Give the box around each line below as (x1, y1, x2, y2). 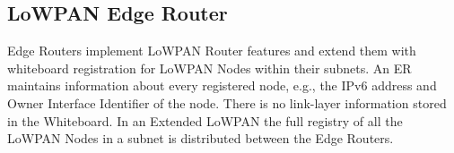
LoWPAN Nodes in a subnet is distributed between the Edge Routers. (7, 129, 394, 148)
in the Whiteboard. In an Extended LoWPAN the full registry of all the (7, 111, 403, 130)
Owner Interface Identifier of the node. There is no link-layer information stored (7, 93, 447, 112)
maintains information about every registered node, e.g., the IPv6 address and (7, 76, 437, 95)
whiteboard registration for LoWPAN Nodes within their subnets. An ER (7, 58, 412, 77)
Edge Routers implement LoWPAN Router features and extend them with (7, 41, 416, 60)
